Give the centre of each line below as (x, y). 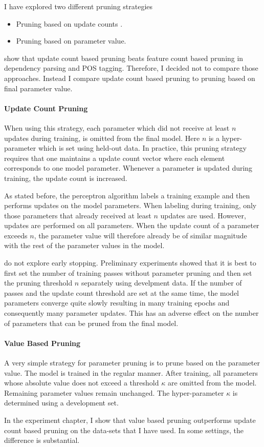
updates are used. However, (203, 215)
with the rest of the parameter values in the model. (84, 245)
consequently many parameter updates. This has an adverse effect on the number (131, 313)
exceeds (16, 235)
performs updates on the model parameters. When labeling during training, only (130, 205)
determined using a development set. (61, 403)
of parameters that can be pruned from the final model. (91, 323)
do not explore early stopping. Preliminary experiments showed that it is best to (130, 263)
